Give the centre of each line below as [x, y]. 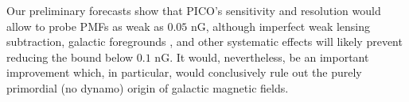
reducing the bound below [70, 57]
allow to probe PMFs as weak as [85, 26]
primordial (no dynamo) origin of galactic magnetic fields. [148, 87]
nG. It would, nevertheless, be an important [262, 57]
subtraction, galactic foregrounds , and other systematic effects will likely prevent [204, 42]
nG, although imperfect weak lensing [281, 26]
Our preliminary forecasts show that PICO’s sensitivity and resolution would [194, 10]
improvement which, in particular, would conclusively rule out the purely [184, 72]
